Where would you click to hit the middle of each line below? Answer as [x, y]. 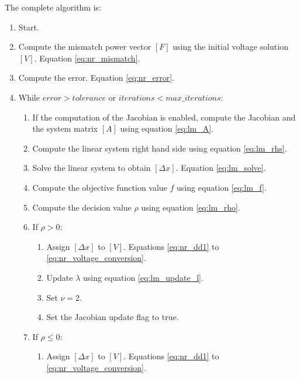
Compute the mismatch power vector [85, 47]
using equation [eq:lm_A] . [167, 128]
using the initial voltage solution [230, 47]
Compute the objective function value [100, 187]
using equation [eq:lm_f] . [222, 187]
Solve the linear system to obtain [92, 168]
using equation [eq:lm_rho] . [191, 207]
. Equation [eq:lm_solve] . [221, 168]
